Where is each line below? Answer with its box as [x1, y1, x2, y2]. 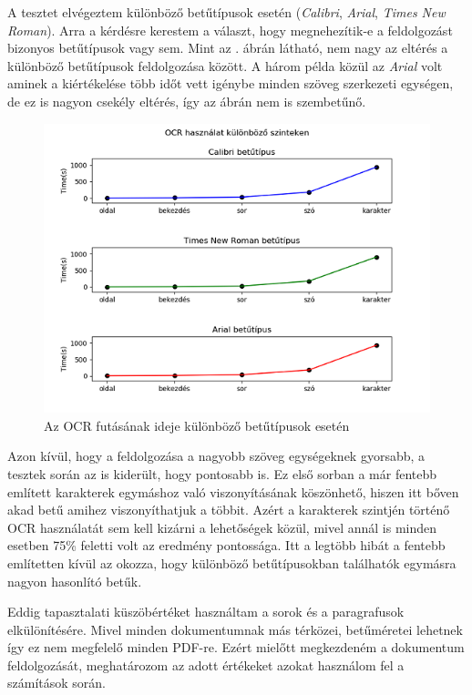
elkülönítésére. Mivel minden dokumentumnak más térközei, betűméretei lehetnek [7, 619, 463, 639]
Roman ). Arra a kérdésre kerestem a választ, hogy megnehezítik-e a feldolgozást [7, 20, 453, 39]
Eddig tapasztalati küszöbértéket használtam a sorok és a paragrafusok [7, 602, 405, 621]
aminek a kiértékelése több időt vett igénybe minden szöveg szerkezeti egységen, [7, 74, 454, 93]
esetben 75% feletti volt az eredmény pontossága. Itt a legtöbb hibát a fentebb [7, 536, 446, 555]
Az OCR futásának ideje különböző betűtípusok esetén [44, 415, 350, 434]
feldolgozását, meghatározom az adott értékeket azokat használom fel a [7, 655, 405, 674]
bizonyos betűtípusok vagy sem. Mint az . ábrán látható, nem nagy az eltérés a [7, 38, 448, 57]
